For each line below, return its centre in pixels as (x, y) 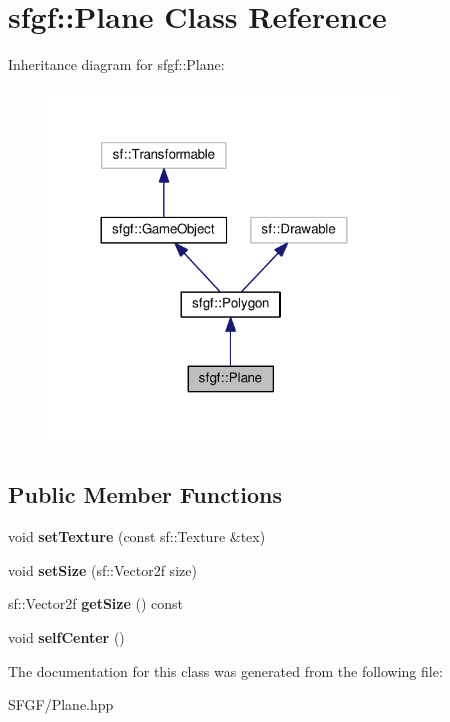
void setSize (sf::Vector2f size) (102, 569)
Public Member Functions (145, 494)
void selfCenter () (66, 637)
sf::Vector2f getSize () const (96, 603)
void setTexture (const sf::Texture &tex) (137, 536)
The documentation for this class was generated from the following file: (225, 670)
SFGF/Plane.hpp (61, 704)
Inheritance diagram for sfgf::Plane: (116, 64)
